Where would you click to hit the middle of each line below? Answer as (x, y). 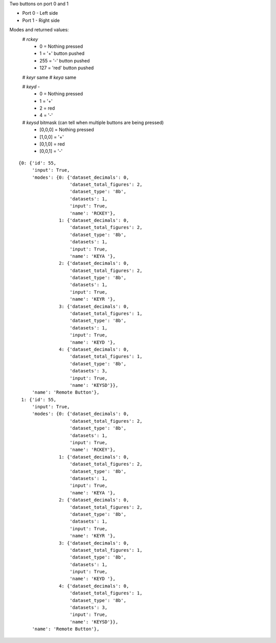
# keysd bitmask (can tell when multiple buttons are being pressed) (93, 122)
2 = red (47, 108)
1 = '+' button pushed (62, 53)
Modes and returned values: (39, 30)
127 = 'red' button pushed (67, 68)
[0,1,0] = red (52, 144)
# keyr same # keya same (49, 77)
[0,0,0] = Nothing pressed (67, 130)
